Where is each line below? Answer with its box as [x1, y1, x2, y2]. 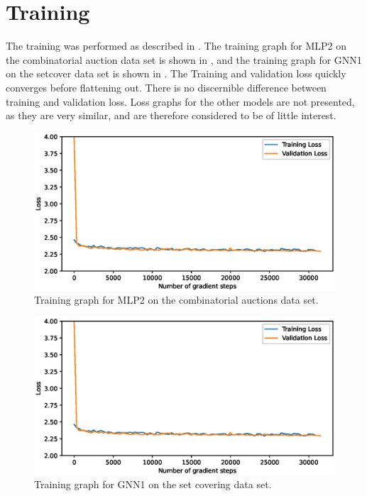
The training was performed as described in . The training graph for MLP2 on [6, 38, 347, 53]
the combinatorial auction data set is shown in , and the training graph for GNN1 [6, 52, 362, 67]
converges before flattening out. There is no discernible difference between [6, 79, 327, 94]
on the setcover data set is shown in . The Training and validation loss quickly [6, 66, 346, 81]
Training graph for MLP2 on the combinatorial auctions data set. [34, 292, 319, 307]
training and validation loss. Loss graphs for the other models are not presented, [6, 94, 355, 109]
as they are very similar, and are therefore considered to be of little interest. [6, 108, 336, 123]
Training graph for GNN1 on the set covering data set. [34, 477, 272, 492]
